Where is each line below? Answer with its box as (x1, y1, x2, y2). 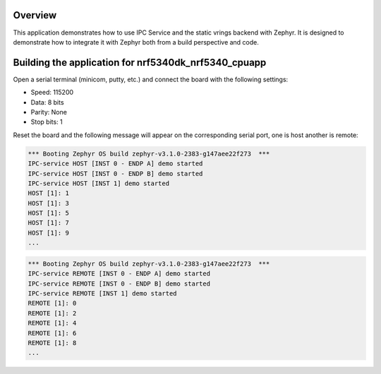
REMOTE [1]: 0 (28, 299, 77, 308)
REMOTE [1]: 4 (28, 319, 77, 327)
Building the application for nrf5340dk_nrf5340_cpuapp (13, 57, 267, 69)
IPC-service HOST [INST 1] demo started (28, 179, 169, 187)
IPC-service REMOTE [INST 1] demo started (28, 290, 177, 298)
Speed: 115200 (30, 88, 74, 97)
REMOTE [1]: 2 (28, 309, 77, 317)
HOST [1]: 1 (28, 189, 70, 197)
